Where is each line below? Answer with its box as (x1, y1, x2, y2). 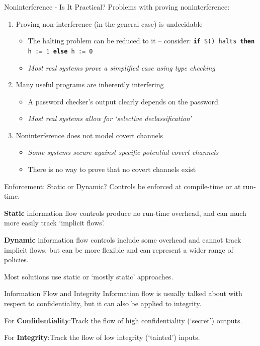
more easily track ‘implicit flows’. (4, 217, 105, 228)
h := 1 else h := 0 (28, 47, 93, 55)
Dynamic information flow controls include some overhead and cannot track (4, 235, 241, 245)
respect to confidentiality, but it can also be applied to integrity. (4, 298, 202, 308)
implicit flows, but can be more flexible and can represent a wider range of (4, 244, 233, 255)
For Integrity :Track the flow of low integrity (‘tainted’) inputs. (4, 332, 200, 342)
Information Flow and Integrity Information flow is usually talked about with (4, 288, 242, 299)
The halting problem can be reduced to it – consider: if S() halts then (28, 35, 255, 46)
